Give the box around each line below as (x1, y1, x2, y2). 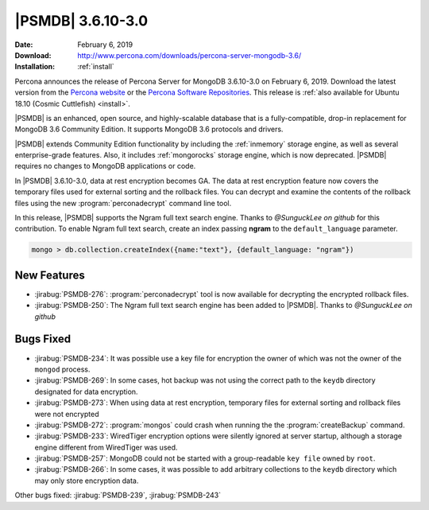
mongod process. (34, 364, 91, 374)
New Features (14, 268, 85, 282)
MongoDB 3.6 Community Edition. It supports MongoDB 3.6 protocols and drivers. (14, 124, 284, 134)
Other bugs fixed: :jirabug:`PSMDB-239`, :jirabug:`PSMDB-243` (14, 490, 222, 500)
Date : (14, 40, 33, 49)
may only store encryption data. (34, 476, 139, 485)
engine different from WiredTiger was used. (34, 442, 178, 452)
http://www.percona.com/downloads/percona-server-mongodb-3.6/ (77, 50, 302, 60)
